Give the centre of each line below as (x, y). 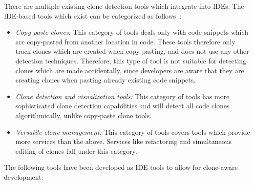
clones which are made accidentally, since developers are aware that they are (130, 70)
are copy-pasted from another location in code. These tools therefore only (125, 41)
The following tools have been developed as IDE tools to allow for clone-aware (121, 167)
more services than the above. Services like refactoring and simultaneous (124, 141)
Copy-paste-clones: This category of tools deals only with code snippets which (132, 32)
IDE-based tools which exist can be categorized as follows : (93, 15)
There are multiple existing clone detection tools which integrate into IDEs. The (124, 6)
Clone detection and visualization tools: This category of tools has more (122, 96)
